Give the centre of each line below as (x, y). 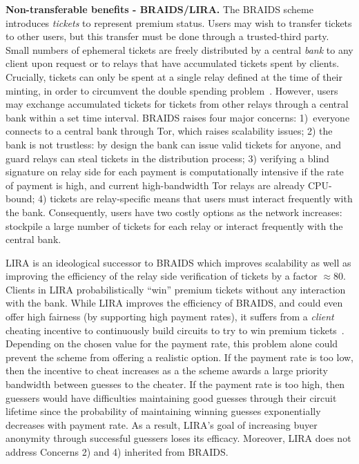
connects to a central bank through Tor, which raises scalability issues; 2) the (169, 131)
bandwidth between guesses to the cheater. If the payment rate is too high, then (175, 384)
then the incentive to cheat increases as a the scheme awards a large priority (167, 370)
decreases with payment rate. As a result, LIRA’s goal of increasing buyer (162, 424)
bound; (20, 199)
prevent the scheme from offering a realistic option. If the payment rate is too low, (179, 357)
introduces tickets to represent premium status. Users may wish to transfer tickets (179, 22)
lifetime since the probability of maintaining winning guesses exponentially (163, 411)
